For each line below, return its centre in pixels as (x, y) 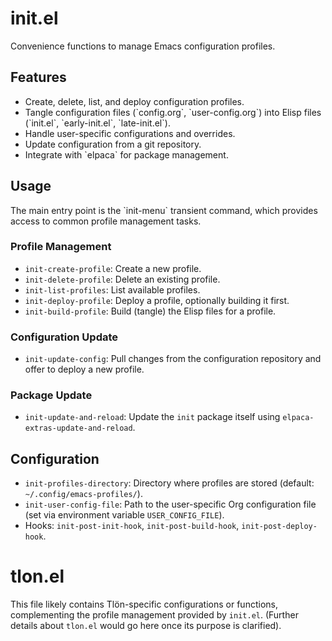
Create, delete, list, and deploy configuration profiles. (134, 101)
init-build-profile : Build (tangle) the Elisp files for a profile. (150, 311)
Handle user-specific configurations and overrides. (130, 133)
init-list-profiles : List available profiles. (112, 289)
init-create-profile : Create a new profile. (113, 268)
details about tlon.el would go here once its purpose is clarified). (146, 626)
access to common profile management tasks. (106, 221)
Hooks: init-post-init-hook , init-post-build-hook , (132, 526)
